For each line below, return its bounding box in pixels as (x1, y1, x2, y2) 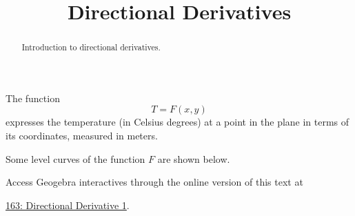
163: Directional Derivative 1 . (6, 197, 130, 212)
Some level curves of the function (6, 151, 145, 166)
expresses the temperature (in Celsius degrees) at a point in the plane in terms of (6, 115, 349, 129)
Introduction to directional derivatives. (21, 41, 161, 53)
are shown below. (157, 151, 230, 166)
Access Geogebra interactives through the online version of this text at (6, 175, 303, 189)
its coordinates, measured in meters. (6, 128, 158, 143)
